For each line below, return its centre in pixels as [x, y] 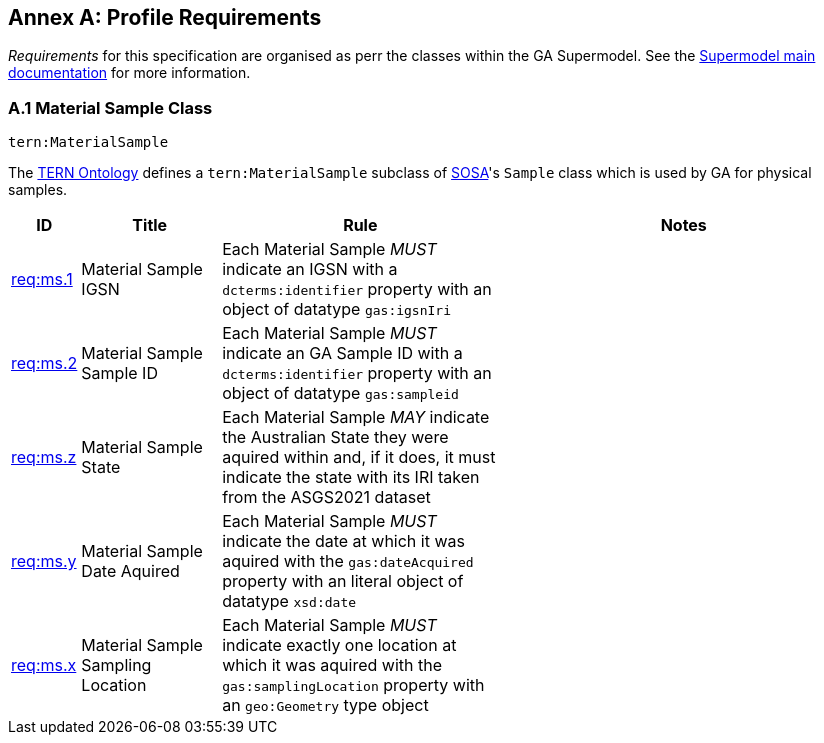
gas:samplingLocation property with [353, 685]
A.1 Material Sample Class [110, 107]
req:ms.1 [42, 279]
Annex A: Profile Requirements [165, 17]
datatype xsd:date [289, 601]
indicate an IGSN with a [310, 269]
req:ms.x [44, 665]
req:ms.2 [44, 363]
